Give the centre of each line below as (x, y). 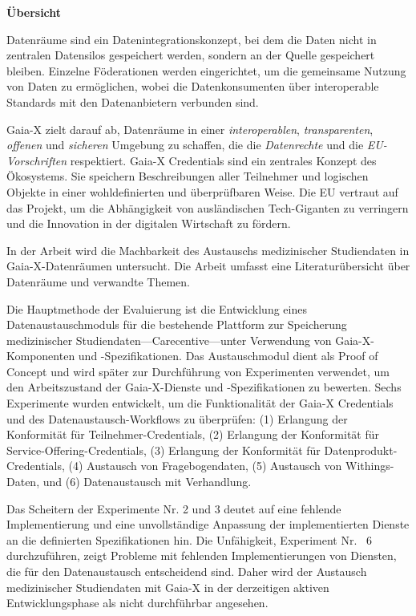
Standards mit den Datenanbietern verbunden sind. (133, 101)
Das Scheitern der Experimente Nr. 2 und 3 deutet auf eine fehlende (174, 508)
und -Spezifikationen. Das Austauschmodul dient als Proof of (228, 356)
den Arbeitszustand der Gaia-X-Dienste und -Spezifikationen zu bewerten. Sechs (204, 387)
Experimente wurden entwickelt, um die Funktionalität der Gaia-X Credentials (200, 403)
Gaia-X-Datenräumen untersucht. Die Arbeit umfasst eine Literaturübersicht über (208, 266)
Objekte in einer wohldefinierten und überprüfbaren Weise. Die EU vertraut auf (202, 191)
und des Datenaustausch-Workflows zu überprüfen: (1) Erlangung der (177, 418)
